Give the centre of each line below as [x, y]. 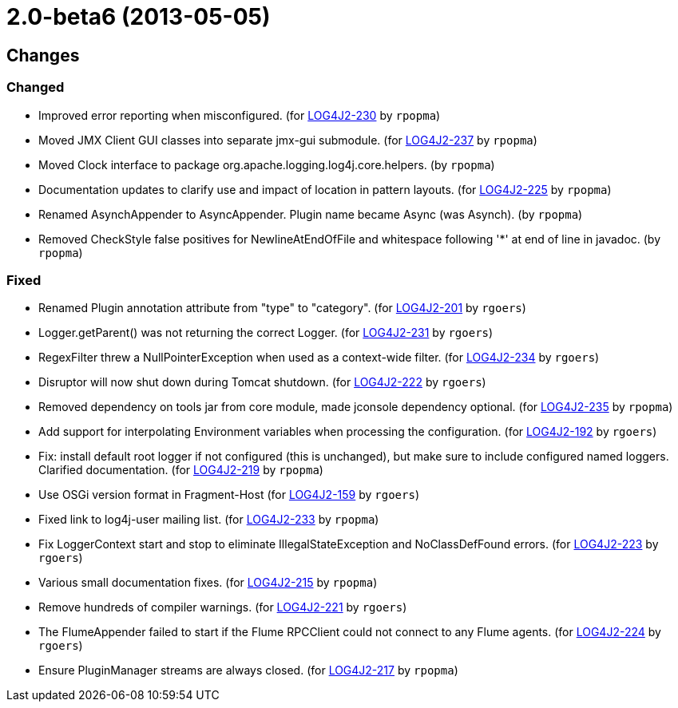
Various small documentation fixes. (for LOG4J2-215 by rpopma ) [208, 583]
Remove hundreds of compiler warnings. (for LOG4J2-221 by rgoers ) [223, 607]
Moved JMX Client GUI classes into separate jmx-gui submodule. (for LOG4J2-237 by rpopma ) [288, 140]
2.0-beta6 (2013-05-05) [139, 17]
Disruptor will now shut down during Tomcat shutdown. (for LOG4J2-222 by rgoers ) [262, 382]
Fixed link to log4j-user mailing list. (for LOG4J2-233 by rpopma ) [209, 520]
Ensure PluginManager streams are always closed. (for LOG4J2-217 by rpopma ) [248, 670]
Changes [43, 55]
